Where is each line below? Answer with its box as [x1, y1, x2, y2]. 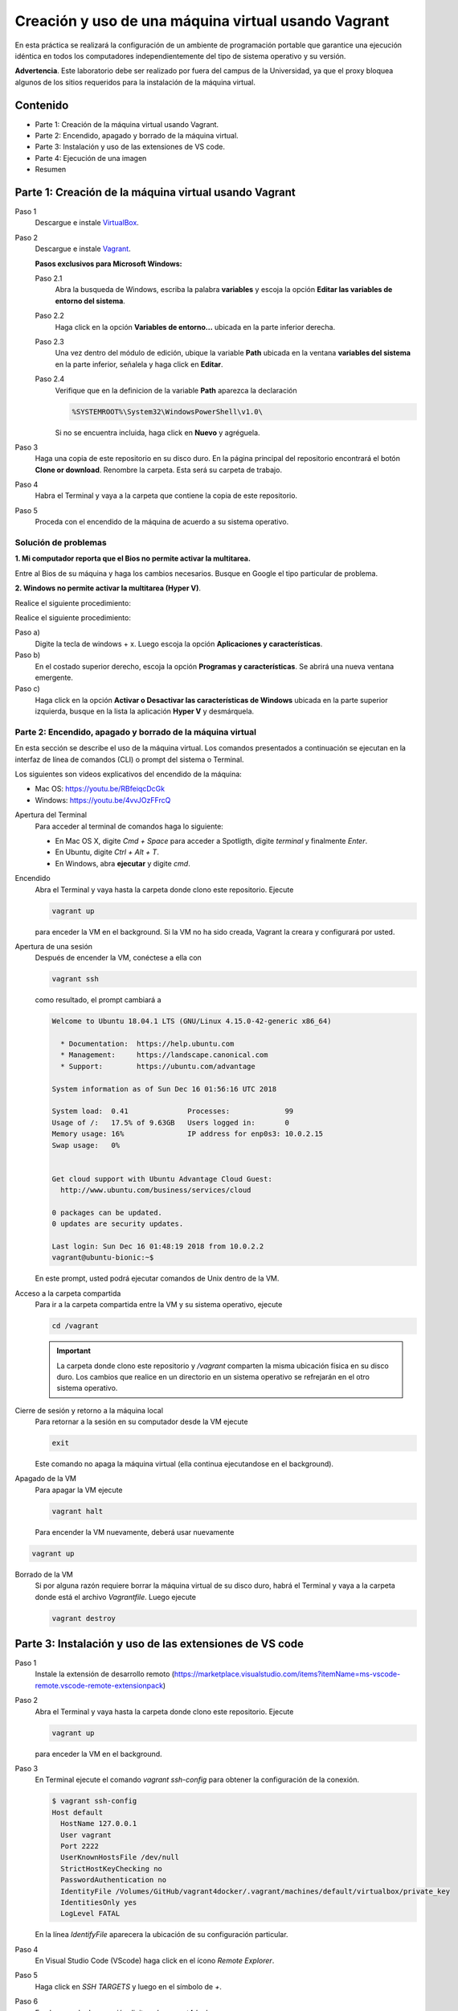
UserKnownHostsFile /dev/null [60, 1853, 180, 1862]
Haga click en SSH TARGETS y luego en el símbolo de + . [35, 1981, 223, 1991]
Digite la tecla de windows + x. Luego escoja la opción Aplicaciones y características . [35, 639, 323, 648]
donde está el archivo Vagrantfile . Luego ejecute [35, 1592, 197, 1602]
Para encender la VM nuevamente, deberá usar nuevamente [35, 1527, 235, 1536]
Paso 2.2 [35, 310, 64, 321]
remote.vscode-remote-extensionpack [35, 1680, 164, 1690]
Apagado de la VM [14, 1474, 76, 1483]
